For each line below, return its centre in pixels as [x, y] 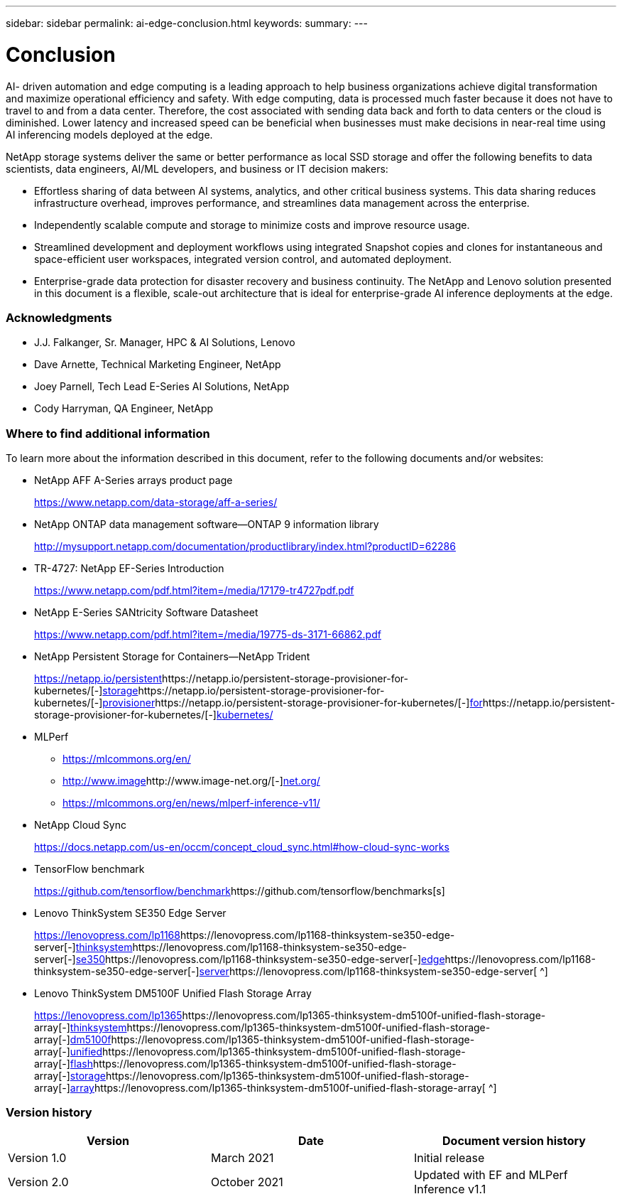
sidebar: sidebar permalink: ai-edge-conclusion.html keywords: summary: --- [187, 23]
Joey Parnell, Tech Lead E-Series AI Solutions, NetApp [162, 387]
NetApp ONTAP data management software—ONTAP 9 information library [207, 524]
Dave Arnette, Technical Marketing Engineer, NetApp [158, 365]
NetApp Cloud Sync [80, 825]
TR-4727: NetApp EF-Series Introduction [129, 568]
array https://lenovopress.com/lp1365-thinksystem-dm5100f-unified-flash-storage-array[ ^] [283, 1088]
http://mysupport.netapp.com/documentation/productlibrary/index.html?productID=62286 [245, 546]
